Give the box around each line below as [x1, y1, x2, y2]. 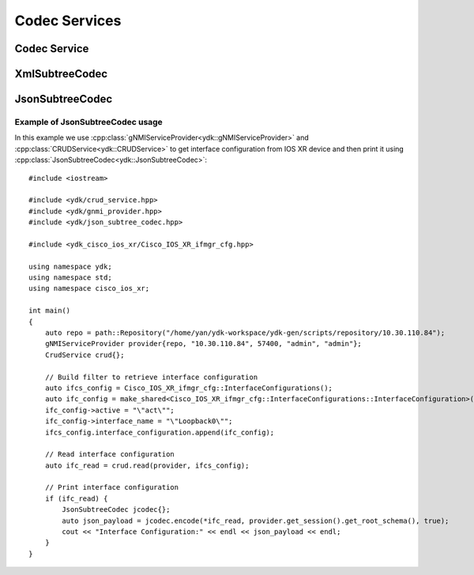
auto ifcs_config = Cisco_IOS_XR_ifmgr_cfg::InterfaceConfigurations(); [44, 383, 333, 393]
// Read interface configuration [44, 450, 175, 459]
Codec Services [14, 12, 122, 29]
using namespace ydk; [28, 261, 112, 271]
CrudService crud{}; [44, 350, 125, 359]
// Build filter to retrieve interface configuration [44, 372, 258, 381]
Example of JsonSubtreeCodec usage [14, 116, 164, 127]
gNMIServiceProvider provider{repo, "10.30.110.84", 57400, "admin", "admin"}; [44, 340, 363, 348]
